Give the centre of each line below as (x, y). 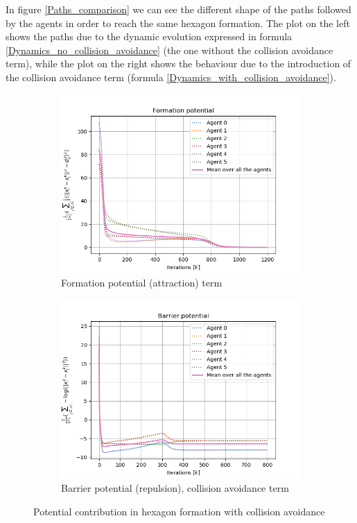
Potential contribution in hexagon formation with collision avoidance (179, 511)
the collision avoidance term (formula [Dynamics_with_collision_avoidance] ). (171, 77)
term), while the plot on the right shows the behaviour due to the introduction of (178, 63)
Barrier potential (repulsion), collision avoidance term (175, 488)
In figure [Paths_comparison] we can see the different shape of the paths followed (178, 9)
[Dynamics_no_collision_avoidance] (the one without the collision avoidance (169, 50)
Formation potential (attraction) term (142, 283)
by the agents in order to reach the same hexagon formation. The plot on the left (178, 23)
